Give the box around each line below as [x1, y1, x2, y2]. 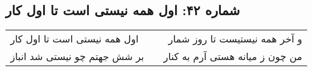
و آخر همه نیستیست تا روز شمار [168, 32, 302, 46]
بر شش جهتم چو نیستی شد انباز [10, 49, 144, 64]
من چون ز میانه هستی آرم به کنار [163, 49, 302, 64]
